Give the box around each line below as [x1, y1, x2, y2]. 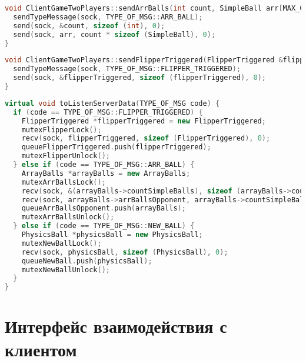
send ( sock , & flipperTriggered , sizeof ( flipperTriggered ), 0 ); [13, 73, 267, 82]
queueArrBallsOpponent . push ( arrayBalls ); [21, 204, 186, 213]
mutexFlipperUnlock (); [21, 152, 110, 161]
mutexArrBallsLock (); [21, 178, 106, 186]
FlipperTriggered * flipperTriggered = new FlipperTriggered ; [21, 116, 266, 125]
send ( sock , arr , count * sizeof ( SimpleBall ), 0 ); [13, 30, 216, 39]
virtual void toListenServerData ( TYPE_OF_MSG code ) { [5, 99, 220, 108]
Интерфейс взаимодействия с [5, 314, 227, 338]
